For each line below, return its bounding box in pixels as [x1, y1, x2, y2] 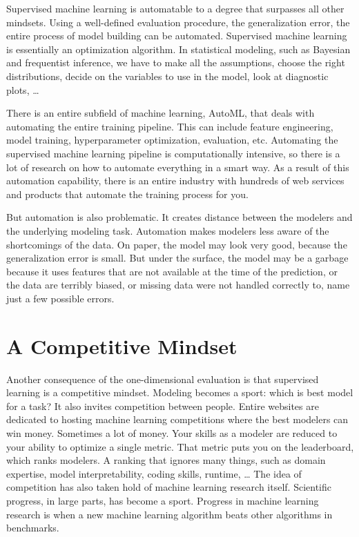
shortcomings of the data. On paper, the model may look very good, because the [6, 237, 347, 251]
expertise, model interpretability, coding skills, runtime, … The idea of [6, 466, 302, 480]
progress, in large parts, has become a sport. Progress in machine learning [6, 493, 319, 507]
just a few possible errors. [6, 291, 115, 305]
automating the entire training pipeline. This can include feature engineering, [6, 119, 333, 133]
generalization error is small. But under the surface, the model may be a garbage [6, 251, 349, 265]
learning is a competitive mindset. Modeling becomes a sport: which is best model [6, 385, 353, 400]
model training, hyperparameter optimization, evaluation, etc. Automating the [6, 133, 338, 147]
